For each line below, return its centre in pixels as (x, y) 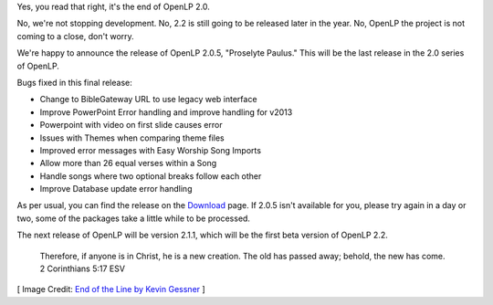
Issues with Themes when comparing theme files (132, 138)
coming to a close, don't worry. (75, 36)
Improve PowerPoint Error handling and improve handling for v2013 (166, 112)
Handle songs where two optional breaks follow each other (151, 176)
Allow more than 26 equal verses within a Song (128, 163)
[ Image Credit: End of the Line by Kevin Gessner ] (111, 289)
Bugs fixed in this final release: (74, 82)
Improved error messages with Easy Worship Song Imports (151, 150)
